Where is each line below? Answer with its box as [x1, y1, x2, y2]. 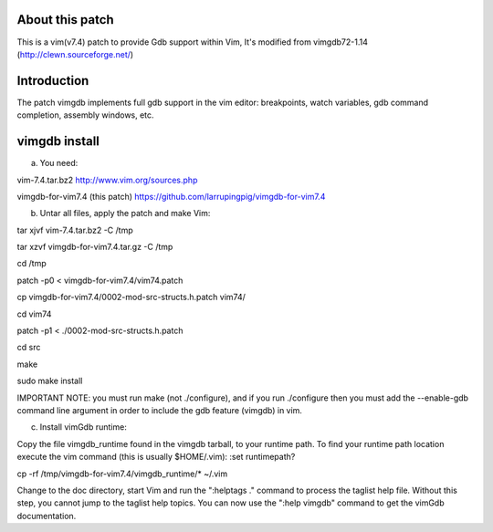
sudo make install [16, 375, 83, 387]
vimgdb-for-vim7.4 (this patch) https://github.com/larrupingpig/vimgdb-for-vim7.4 [16, 191, 326, 202]
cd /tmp [16, 258, 47, 269]
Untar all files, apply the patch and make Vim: [39, 208, 211, 219]
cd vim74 [16, 308, 52, 319]
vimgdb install [16, 133, 100, 150]
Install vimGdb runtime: [39, 422, 127, 433]
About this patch [16, 12, 114, 27]
